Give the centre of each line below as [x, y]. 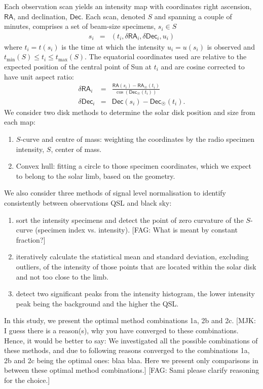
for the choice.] [27, 380]
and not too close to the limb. [62, 276]
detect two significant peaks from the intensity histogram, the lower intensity [135, 294]
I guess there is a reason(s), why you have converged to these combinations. [121, 330]
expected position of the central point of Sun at [78, 66]
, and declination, [40, 16]
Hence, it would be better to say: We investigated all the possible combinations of [131, 340]
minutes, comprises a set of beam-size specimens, [80, 26]
